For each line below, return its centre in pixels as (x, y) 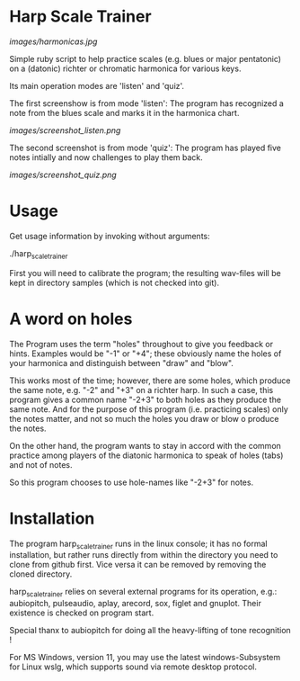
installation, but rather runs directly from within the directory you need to (144, 555)
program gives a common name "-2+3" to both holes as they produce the (145, 399)
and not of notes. (41, 464)
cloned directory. (41, 574)
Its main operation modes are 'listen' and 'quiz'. (97, 85)
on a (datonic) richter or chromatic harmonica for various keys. (125, 68)
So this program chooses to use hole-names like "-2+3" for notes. (132, 482)
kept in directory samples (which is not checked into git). (115, 282)
